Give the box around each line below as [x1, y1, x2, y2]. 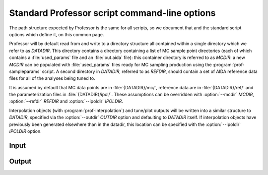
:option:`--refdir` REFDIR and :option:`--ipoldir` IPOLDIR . [9, 98, 124, 104]
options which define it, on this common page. [9, 31, 104, 37]
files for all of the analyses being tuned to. [9, 75, 95, 81]
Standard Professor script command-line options [9, 7, 216, 18]
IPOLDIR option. [9, 128, 42, 134]
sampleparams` [9, 68, 41, 74]
